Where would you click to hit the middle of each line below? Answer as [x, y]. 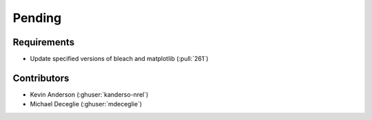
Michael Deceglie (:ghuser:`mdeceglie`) [86, 104]
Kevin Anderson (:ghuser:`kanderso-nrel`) [89, 94]
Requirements [44, 42]
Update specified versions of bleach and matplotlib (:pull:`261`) [119, 59]
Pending [37, 18]
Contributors [41, 78]
